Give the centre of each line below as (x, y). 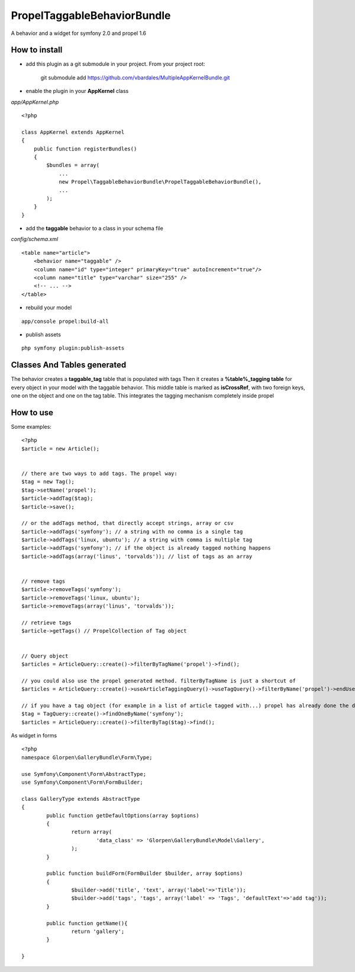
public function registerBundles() (85, 149)
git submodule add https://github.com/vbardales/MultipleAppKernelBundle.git (135, 78)
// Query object (45, 656)
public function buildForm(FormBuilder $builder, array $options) (145, 873)
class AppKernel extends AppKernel (73, 132)
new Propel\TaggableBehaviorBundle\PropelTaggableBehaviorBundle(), (160, 182)
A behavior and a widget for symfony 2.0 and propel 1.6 (78, 33)
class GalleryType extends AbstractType (81, 799)
